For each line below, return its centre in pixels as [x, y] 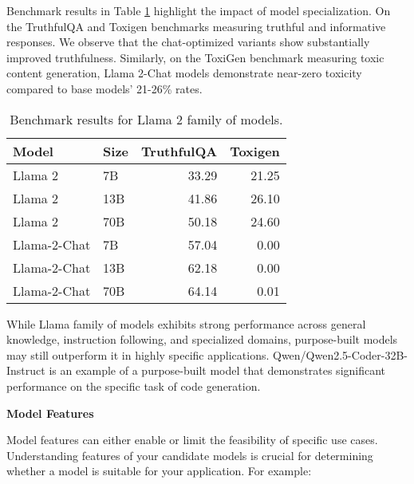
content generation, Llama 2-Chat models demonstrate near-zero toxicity [184, 73]
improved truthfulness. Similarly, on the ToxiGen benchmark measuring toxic [195, 57]
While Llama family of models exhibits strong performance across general [186, 323]
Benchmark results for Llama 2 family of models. [146, 119]
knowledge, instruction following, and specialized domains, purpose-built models [202, 339]
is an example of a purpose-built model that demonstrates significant [217, 370]
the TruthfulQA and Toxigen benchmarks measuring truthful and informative [196, 26]
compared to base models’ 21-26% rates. [104, 88]
